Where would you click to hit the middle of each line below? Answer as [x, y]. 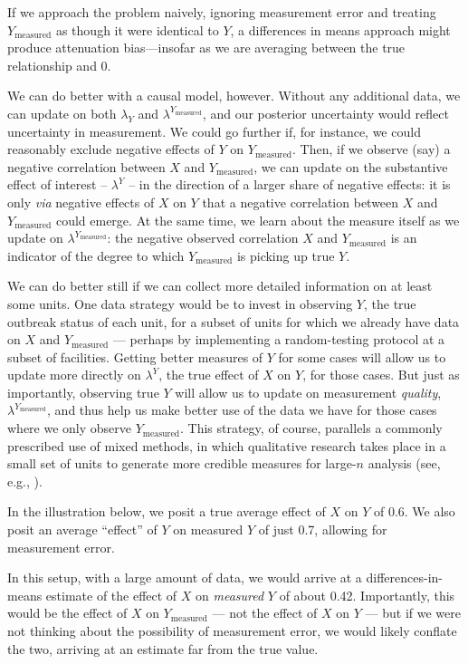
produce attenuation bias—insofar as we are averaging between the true [206, 48]
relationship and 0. [59, 65]
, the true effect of [209, 375]
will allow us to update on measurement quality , [308, 392]
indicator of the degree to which [96, 255]
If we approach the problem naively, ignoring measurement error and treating [222, 12]
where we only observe [70, 428]
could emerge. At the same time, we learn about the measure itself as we [258, 220]
